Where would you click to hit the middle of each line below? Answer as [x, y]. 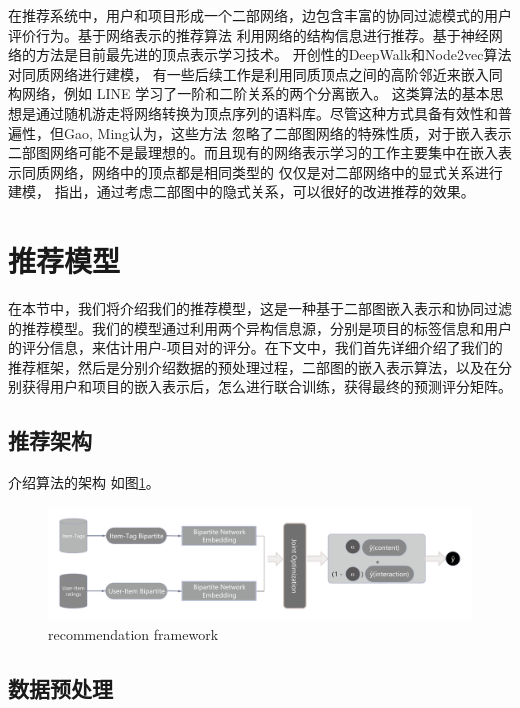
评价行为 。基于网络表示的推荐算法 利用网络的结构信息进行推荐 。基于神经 [248, 34]
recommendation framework [133, 633]
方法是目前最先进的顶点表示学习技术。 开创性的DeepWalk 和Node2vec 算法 [273, 54]
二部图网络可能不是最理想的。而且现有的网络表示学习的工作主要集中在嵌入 [253, 152]
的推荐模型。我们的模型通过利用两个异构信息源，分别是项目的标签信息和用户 [260, 327]
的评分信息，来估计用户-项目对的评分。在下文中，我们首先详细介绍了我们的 [255, 347]
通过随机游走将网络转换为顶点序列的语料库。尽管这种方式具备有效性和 [266, 112]
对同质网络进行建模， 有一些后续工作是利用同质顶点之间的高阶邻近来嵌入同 [255, 73]
